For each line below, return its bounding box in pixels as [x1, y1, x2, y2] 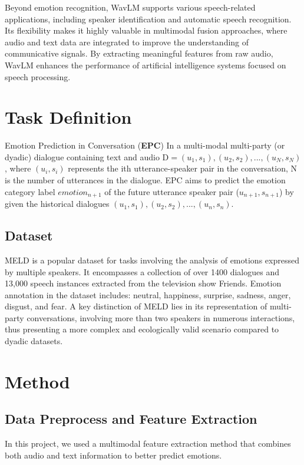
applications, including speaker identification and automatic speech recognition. [5, 12, 292, 25]
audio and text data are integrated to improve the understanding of [5, 35, 249, 48]
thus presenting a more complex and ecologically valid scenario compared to [5, 323, 279, 335]
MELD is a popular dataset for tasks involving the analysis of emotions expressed [5, 253, 299, 266]
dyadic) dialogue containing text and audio [5, 150, 160, 163]
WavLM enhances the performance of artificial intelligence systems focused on [5, 58, 286, 71]
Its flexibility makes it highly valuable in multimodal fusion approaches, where [5, 24, 288, 37]
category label [5, 185, 55, 197]
